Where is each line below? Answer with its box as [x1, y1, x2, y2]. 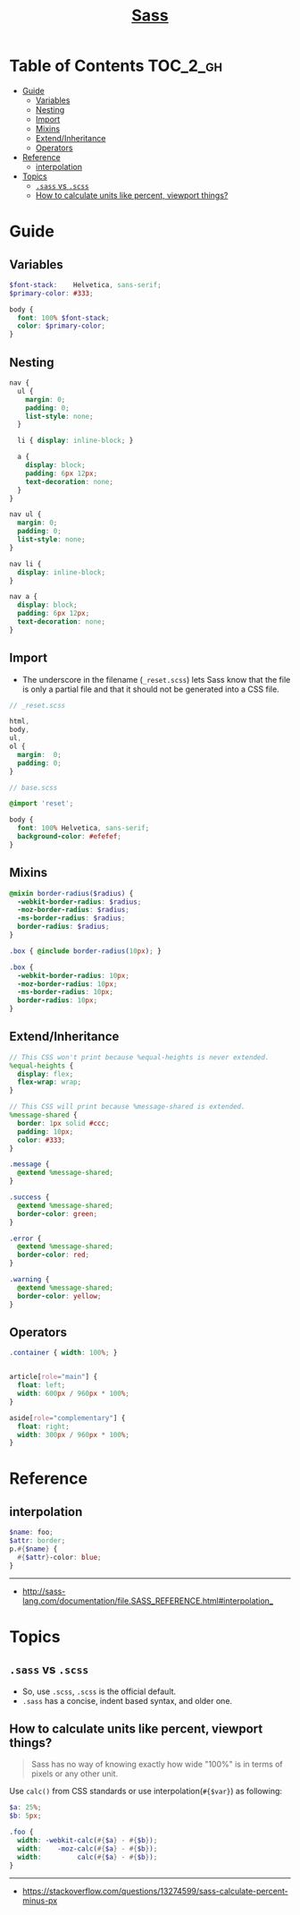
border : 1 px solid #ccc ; [17, 1119, 110, 1128]
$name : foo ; [9, 1528, 54, 1537]
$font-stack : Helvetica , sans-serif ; [9, 280, 162, 289]
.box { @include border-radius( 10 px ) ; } [9, 946, 162, 956]
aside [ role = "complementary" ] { [9, 1413, 126, 1423]
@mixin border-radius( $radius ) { [9, 889, 134, 898]
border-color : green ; [17, 1209, 98, 1218]
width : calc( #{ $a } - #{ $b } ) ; [17, 1852, 158, 1861]
